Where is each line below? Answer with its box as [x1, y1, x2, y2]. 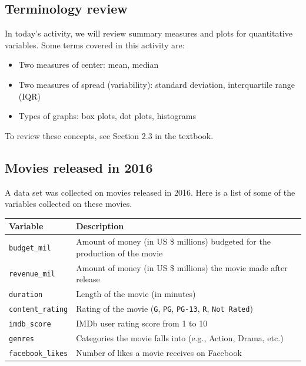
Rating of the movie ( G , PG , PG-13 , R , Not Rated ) [76, 302, 253, 314]
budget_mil [9, 243, 51, 252]
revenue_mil [9, 270, 55, 279]
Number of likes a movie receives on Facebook [76, 346, 242, 358]
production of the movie [76, 246, 163, 259]
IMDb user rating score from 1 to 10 [76, 316, 208, 329]
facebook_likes [9, 349, 68, 358]
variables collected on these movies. [5, 197, 132, 210]
